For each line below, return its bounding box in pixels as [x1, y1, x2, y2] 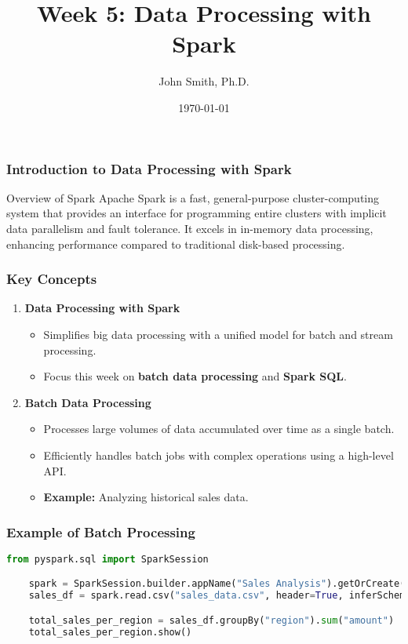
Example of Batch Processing [6, 522, 195, 541]
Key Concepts [6, 269, 97, 289]
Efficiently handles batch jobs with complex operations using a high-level [43, 446, 394, 463]
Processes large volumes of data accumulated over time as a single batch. [43, 420, 395, 437]
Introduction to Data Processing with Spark [6, 158, 292, 178]
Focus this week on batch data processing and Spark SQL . [43, 368, 347, 384]
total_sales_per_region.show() [28, 626, 192, 638]
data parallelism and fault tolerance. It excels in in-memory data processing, [6, 220, 373, 236]
